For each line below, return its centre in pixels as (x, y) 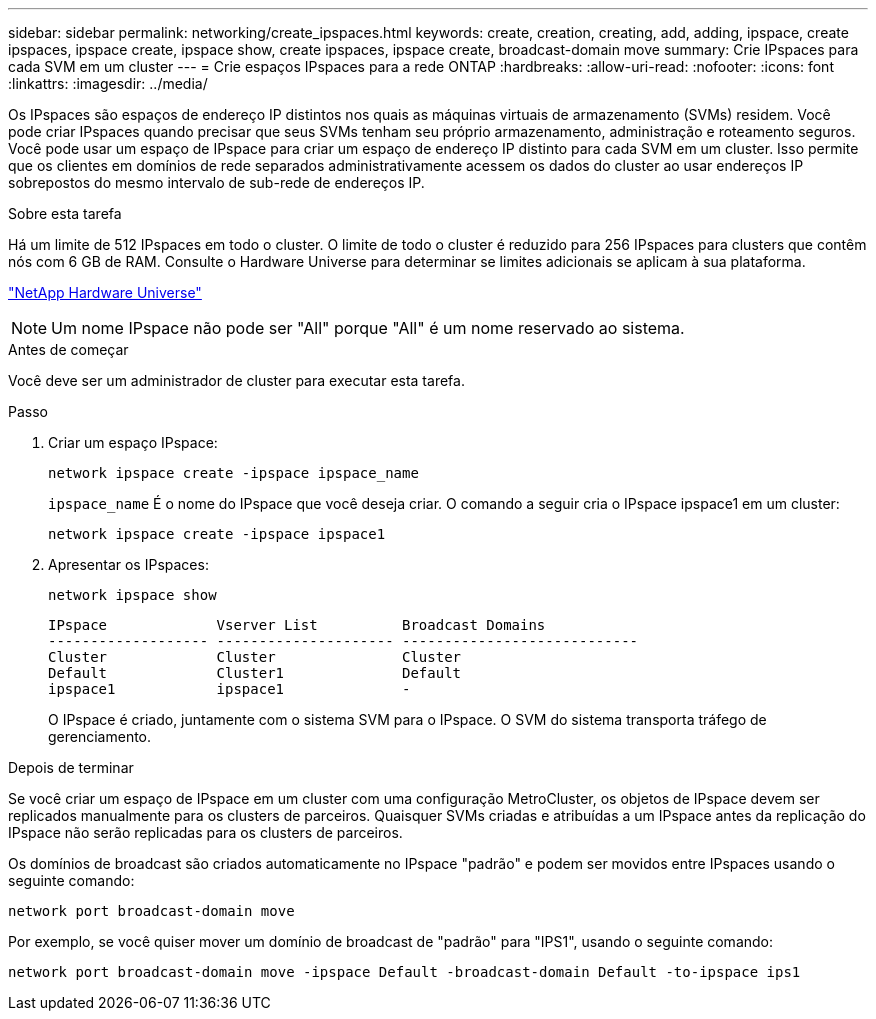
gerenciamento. (100, 736)
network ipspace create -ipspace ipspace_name (233, 473)
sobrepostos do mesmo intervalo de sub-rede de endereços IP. (216, 182)
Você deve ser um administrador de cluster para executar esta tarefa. (236, 380)
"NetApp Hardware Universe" (105, 292)
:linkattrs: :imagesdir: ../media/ (108, 83)
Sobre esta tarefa (65, 213)
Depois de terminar (71, 767)
